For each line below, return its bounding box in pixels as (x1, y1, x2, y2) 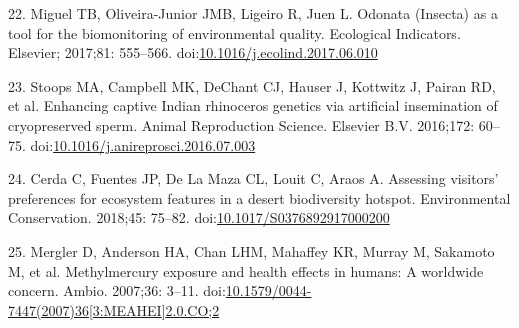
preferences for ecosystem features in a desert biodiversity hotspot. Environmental (8, 187, 511, 208)
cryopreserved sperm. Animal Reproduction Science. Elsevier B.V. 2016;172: (8, 114, 475, 135)
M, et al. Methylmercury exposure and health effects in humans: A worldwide (8, 260, 484, 281)
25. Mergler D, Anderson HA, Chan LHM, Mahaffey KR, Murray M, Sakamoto (8, 240, 495, 261)
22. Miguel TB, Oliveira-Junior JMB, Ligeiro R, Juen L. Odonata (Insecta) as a (8, 3, 498, 23)
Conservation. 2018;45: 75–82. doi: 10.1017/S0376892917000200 (8, 207, 390, 228)
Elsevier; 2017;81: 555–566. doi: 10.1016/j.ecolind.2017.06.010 (8, 42, 378, 63)
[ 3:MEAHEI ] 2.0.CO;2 (88, 299, 220, 320)
